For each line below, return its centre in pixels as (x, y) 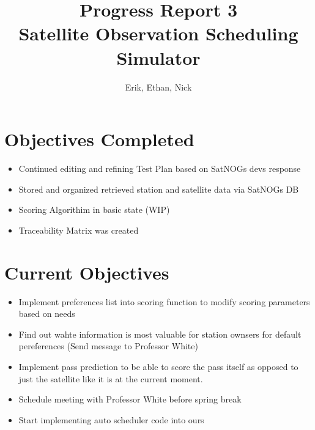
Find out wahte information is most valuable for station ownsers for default (160, 334)
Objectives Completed (99, 139)
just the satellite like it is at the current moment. (111, 378)
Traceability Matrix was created (79, 230)
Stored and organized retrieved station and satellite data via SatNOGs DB (159, 189)
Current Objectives (87, 272)
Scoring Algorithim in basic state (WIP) (94, 209)
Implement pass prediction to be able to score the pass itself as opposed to (158, 366)
